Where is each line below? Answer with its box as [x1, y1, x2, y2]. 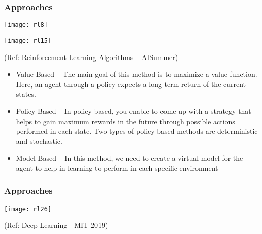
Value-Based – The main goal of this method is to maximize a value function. [16, 69, 257, 79]
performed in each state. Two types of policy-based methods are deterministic [16, 126, 258, 136]
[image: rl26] [4, 205, 52, 213]
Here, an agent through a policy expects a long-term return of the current [16, 78, 246, 89]
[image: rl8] [4, 21, 48, 29]
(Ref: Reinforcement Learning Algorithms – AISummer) [4, 51, 178, 62]
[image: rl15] [4, 37, 52, 44]
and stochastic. [16, 135, 62, 146]
